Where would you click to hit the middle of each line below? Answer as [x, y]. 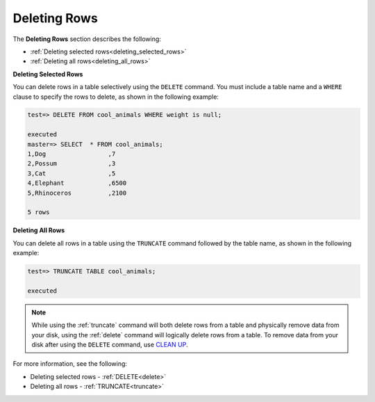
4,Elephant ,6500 [77, 183]
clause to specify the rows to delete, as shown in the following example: [116, 97]
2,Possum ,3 [72, 164]
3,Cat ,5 [72, 173]
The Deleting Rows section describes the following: [87, 39]
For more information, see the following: [70, 364]
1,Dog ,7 [72, 154]
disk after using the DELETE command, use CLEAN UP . [110, 345]
